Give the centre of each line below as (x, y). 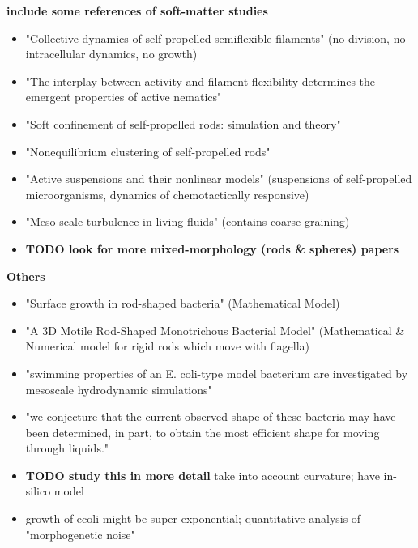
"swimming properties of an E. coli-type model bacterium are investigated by (217, 373)
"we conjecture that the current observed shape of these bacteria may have (211, 416)
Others (26, 276)
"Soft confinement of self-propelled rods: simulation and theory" (183, 123)
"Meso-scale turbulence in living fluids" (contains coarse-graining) (188, 221)
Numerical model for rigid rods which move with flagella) (168, 346)
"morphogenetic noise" (80, 534)
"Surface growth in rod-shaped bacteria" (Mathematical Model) (183, 303)
